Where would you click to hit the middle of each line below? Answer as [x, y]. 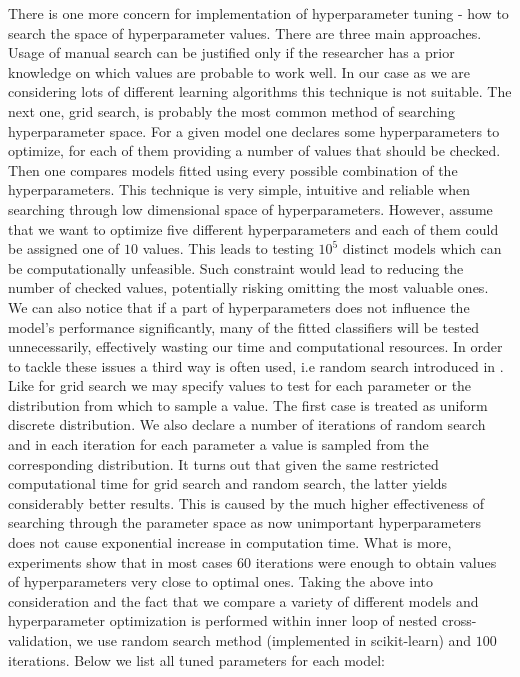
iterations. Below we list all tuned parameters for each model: [196, 659]
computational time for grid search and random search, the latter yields [228, 483]
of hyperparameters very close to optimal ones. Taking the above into [221, 581]
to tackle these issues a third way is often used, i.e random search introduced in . [256, 365]
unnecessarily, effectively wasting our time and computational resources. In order [255, 346]
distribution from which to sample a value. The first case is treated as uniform [248, 404]
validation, [40, 640]
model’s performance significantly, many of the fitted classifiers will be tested [244, 326]
